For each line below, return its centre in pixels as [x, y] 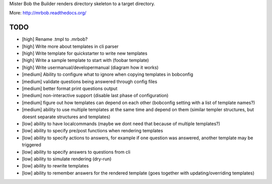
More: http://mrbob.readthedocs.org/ [48, 13]
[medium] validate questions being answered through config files [90, 81]
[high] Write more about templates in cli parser [70, 46]
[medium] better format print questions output [70, 88]
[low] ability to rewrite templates [55, 166]
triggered [31, 145]
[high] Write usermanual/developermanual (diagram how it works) [90, 67]
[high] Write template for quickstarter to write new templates [85, 53]
